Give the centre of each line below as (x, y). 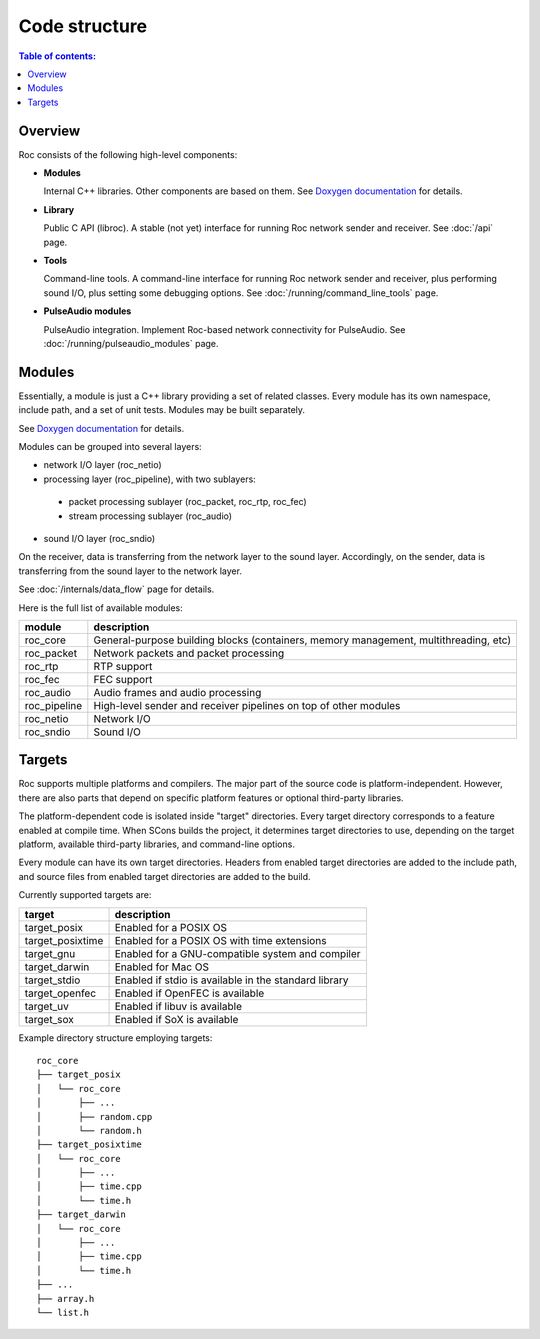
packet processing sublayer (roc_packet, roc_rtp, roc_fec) (187, 502)
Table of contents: (57, 56)
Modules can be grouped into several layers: (110, 446)
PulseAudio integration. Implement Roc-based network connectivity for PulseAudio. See (224, 329)
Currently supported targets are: (85, 895)
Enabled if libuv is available (178, 1006)
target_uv (46, 1006)
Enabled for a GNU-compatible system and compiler (237, 953)
